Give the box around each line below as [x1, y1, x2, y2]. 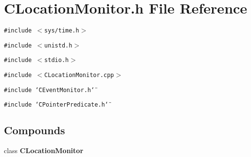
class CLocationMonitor [4, 145, 84, 156]
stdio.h [44, 57, 69, 64]
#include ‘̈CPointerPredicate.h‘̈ [4, 101, 108, 109]
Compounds [4, 123, 65, 138]
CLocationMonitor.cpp [44, 72, 114, 79]
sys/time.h [44, 27, 79, 34]
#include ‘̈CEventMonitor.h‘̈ [4, 86, 95, 94]
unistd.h [44, 42, 72, 49]
